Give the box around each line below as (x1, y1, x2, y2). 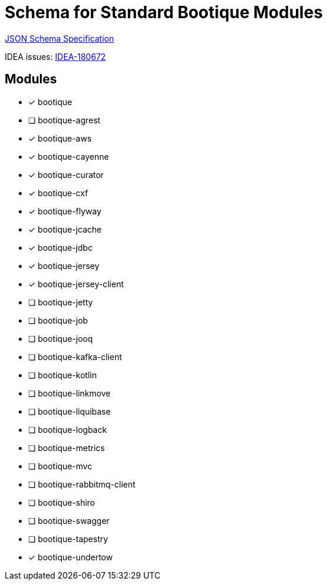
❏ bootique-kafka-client (28, 351, 122, 362)
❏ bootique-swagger (28, 515, 110, 526)
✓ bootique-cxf (28, 187, 88, 198)
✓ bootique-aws (28, 133, 92, 143)
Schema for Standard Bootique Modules (5, 2, 323, 22)
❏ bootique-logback (28, 424, 107, 435)
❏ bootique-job (28, 315, 88, 325)
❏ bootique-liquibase (28, 406, 111, 416)
